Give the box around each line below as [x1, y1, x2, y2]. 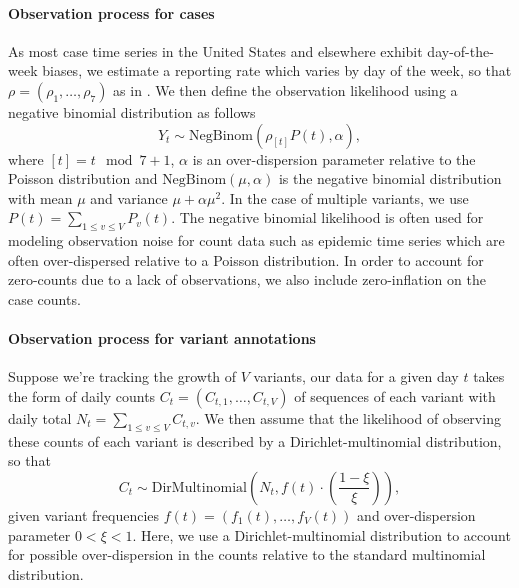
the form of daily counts [8, 385, 156, 406]
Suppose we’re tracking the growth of [8, 366, 237, 387]
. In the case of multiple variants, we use [221, 187, 469, 208]
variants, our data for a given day [253, 366, 459, 387]
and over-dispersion [357, 504, 476, 525]
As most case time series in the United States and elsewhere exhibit [8, 40, 423, 61]
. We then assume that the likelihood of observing [195, 407, 501, 428]
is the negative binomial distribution [278, 168, 502, 189]
